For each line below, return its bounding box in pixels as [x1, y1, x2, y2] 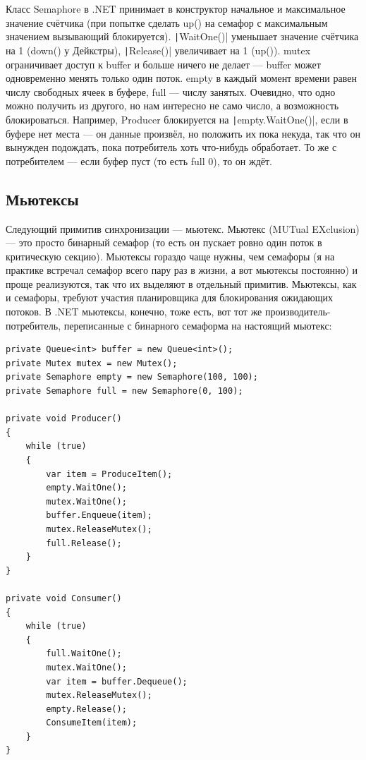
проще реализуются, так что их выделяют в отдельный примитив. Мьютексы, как [6, 276, 357, 291]
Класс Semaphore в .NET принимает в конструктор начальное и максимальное [6, 1, 346, 16]
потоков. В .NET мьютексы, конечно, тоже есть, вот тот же [6, 304, 262, 319]
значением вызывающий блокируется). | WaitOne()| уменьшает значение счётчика [6, 29, 359, 44]
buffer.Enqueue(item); [46, 510, 152, 521]
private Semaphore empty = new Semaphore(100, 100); [6, 372, 258, 382]
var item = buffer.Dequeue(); [46, 676, 188, 687]
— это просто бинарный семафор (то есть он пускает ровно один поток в [6, 235, 322, 250]
